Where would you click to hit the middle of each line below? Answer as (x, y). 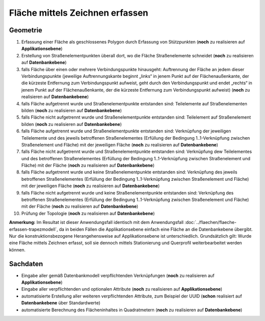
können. (17, 249)
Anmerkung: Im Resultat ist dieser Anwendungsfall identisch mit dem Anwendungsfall (96, 222)
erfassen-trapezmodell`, (34, 229)
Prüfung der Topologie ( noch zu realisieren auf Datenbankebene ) (88, 213)
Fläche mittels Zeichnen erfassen (79, 13)
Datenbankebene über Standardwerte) (61, 303)
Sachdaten (26, 264)
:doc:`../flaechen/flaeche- (211, 222)
